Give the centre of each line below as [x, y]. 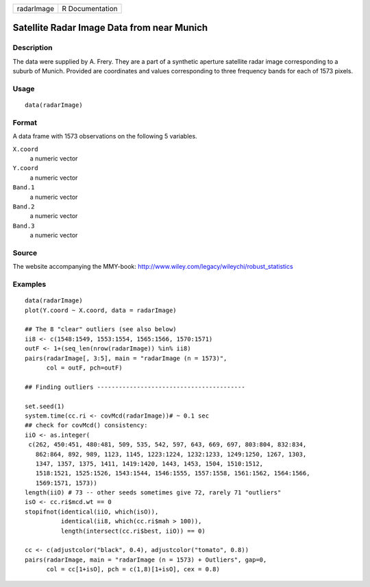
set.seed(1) [45, 406]
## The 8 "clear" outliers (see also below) [101, 330]
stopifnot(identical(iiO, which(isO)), [92, 512]
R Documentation [90, 9]
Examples [29, 285]
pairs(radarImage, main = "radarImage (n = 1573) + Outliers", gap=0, [146, 560]
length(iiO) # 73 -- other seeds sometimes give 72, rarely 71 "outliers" [153, 493]
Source [25, 252]
